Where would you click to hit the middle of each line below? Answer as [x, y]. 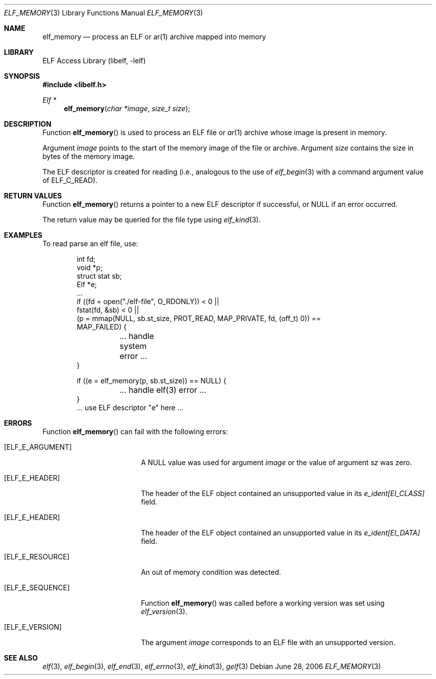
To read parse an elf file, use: [90, 244]
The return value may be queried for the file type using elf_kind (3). [152, 220]
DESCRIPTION [28, 124]
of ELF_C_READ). [70, 180]
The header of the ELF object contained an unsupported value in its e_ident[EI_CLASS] [283, 493]
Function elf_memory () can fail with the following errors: [135, 431]
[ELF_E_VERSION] [33, 627]
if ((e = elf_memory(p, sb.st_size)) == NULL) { [152, 381]
